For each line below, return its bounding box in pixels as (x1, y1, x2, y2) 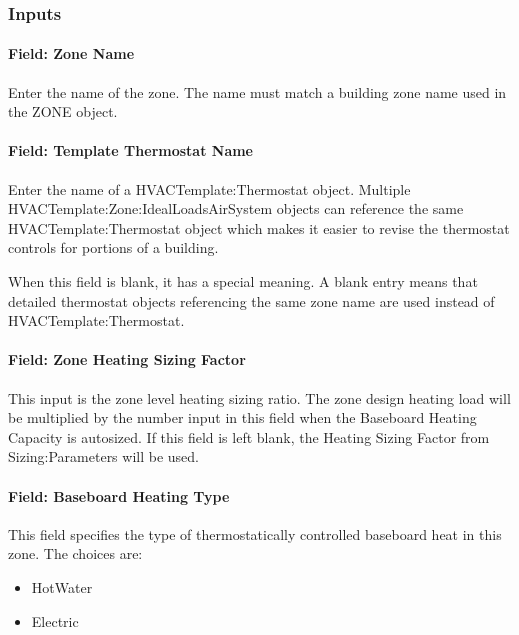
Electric (31, 610, 79, 631)
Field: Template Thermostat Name (8, 140, 253, 161)
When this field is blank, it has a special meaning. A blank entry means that (8, 271, 478, 291)
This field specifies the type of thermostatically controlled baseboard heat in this (8, 523, 502, 544)
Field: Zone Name (8, 43, 135, 64)
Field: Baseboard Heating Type (8, 485, 230, 506)
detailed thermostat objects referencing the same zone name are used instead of (8, 290, 495, 311)
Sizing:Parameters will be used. (8, 446, 199, 467)
